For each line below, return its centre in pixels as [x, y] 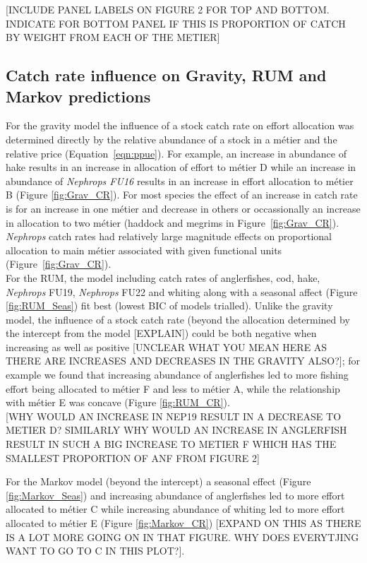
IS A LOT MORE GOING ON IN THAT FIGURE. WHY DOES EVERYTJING [182, 537]
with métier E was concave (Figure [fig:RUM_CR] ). [118, 402]
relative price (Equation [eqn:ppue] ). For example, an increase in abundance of [176, 153]
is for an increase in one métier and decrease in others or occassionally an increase [183, 208]
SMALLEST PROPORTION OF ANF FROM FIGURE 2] [133, 457]
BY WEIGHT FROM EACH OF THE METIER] [113, 37]
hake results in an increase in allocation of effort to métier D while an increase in [181, 167]
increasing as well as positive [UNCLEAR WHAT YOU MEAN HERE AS [167, 346]
